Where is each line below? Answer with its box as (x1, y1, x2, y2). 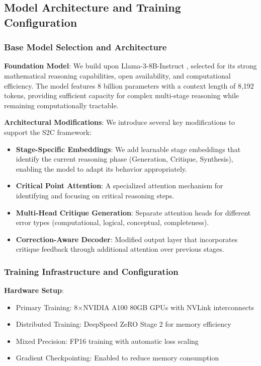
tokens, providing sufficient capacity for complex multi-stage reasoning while (4, 90, 239, 101)
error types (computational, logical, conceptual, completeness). (16, 217, 209, 228)
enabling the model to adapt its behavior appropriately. (16, 163, 187, 174)
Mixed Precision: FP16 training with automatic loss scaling (16, 335, 199, 346)
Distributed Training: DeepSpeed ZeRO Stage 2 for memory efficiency (16, 319, 231, 329)
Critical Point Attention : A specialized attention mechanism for (16, 180, 223, 191)
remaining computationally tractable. (4, 100, 119, 110)
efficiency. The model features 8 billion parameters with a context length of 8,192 (4, 80, 254, 91)
